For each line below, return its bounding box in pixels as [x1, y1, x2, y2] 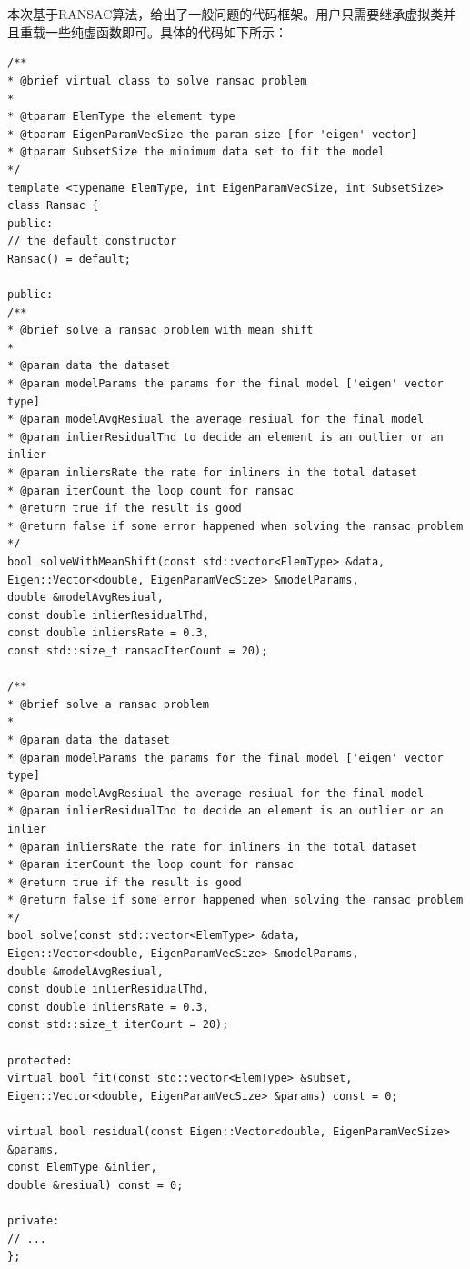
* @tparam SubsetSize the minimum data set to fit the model [7, 145, 385, 159]
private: [7, 1214, 60, 1227]
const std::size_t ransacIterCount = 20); [7, 644, 268, 657]
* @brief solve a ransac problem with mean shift [7, 324, 314, 337]
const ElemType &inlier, [7, 1161, 157, 1174]
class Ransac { [7, 199, 99, 213]
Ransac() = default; [7, 252, 132, 265]
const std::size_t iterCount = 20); [7, 1018, 229, 1032]
